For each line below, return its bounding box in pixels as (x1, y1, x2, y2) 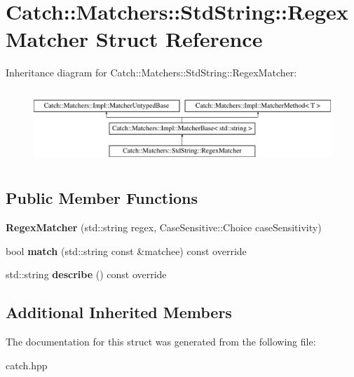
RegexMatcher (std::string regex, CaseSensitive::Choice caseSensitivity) (6, 220, 322, 235)
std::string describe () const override (6, 267, 167, 282)
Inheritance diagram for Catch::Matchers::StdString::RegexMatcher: (6, 65, 297, 80)
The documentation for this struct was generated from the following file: (6, 334, 316, 349)
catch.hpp (6, 357, 48, 372)
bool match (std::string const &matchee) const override (6, 243, 247, 258)
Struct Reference (95, 25, 263, 53)
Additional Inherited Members (6, 301, 232, 323)
